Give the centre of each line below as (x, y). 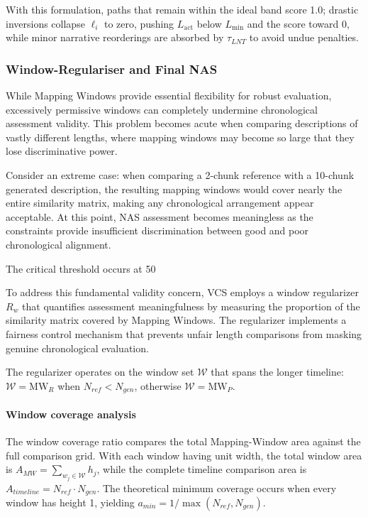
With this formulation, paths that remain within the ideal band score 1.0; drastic (182, 9)
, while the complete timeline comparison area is (202, 469)
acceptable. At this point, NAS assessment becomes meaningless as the (160, 216)
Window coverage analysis (71, 414)
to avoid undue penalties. (304, 37)
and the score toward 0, (298, 23)
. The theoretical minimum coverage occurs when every (217, 488)
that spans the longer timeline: (277, 372)
